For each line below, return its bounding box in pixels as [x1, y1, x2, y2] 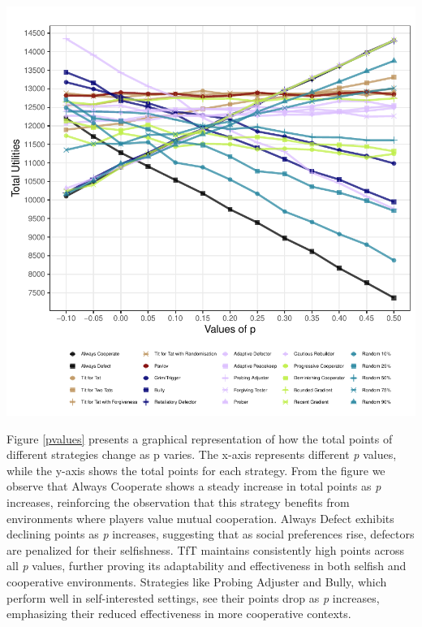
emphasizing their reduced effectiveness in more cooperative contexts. [6, 605, 351, 622]
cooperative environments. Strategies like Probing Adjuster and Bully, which [6, 573, 387, 590]
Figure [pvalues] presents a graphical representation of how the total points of [6, 430, 393, 447]
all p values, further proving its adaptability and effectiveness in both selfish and [6, 557, 407, 574]
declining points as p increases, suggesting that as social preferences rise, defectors [6, 525, 415, 543]
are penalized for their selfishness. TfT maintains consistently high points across [6, 541, 405, 558]
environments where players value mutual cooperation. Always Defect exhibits [6, 509, 394, 526]
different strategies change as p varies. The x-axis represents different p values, [6, 446, 397, 463]
